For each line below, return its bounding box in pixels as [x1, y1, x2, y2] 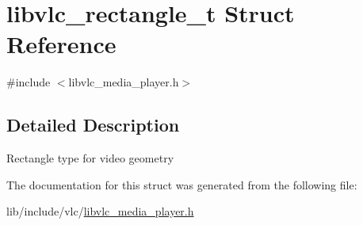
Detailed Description [6, 113, 180, 137]
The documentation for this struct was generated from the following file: [6, 176, 357, 193]
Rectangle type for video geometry [6, 150, 174, 166]
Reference [6, 28, 117, 60]
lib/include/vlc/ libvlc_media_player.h [6, 203, 194, 219]
